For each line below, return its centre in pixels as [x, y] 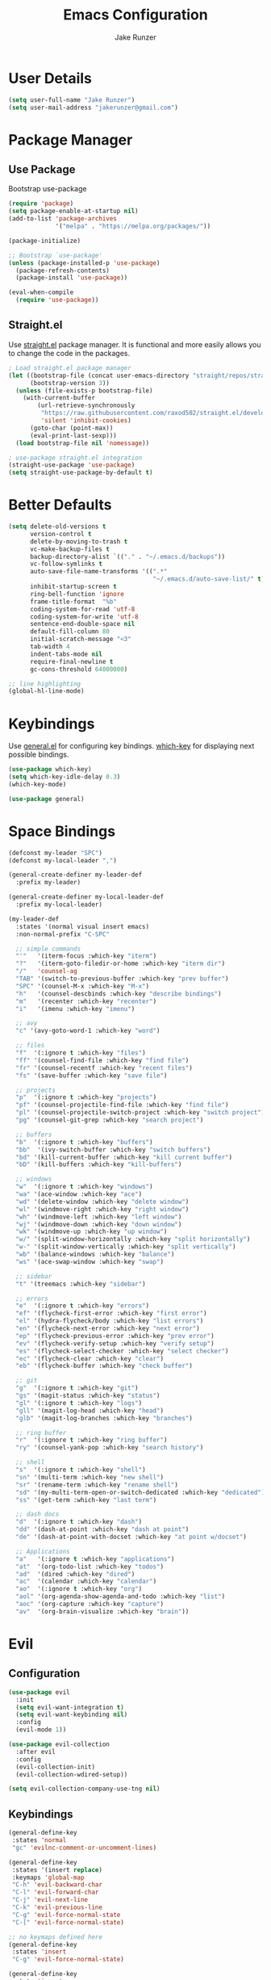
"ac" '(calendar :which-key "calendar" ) [86, 1581]
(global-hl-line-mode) [46, 691]
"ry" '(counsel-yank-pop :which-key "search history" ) [110, 1448]
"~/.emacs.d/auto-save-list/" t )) [211, 579]
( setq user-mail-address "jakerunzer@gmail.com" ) [94, 107]
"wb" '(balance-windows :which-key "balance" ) [95, 1254]
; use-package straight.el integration [75, 458]
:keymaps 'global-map [48, 1877]
